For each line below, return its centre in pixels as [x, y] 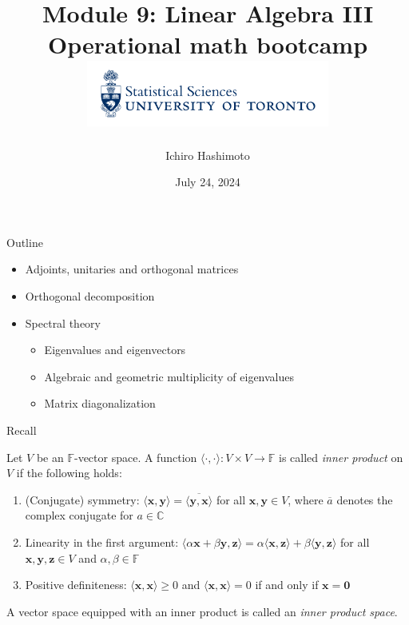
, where [306, 499]
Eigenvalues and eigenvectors [115, 350]
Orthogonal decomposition [90, 296]
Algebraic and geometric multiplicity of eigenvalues [169, 376]
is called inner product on [341, 457]
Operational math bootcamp [208, 44]
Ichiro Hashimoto [208, 155]
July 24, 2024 [208, 182]
